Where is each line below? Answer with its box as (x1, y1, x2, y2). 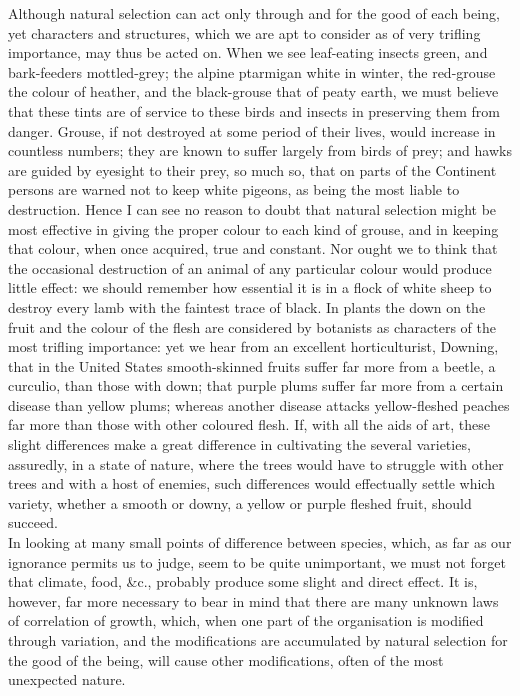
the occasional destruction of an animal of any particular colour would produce (8, 257, 492, 278)
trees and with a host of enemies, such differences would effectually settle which (8, 473, 495, 494)
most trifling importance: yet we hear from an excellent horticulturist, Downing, (8, 336, 499, 357)
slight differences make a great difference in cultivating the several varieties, (8, 434, 471, 455)
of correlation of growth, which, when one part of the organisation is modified (8, 610, 484, 631)
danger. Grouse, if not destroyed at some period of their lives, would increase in (8, 120, 496, 141)
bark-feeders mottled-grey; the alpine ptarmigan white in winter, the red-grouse (8, 61, 496, 82)
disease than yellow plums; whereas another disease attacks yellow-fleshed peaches (8, 394, 510, 415)
